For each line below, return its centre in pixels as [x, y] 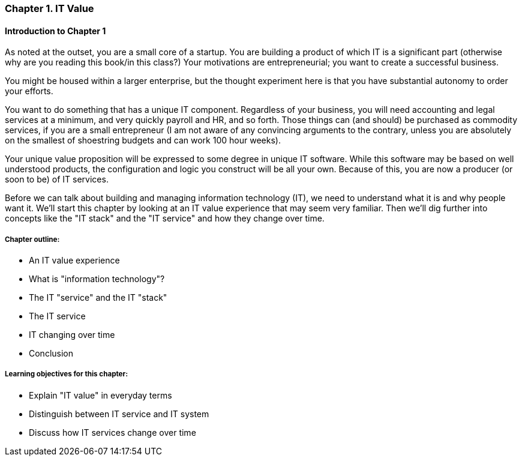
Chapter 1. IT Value [49, 8]
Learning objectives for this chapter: [67, 374]
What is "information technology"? [97, 279]
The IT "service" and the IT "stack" [98, 297]
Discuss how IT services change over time [112, 432]
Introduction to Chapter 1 [55, 31]
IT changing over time [72, 335]
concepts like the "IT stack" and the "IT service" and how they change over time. [165, 218]
